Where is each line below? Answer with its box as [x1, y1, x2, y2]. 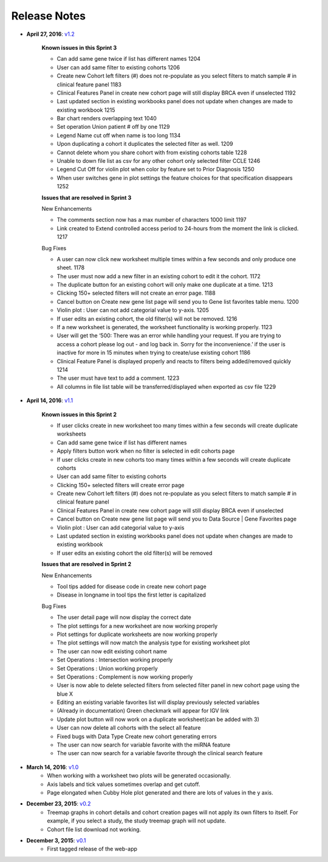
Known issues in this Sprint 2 [41, 411, 117, 418]
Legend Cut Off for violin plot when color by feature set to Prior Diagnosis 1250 [56, 166, 255, 173]
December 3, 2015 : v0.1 [26, 836, 86, 844]
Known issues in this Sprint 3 [41, 44, 117, 51]
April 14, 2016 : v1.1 [26, 397, 73, 404]
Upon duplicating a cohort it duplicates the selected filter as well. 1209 [56, 140, 233, 148]
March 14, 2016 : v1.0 [26, 763, 79, 771]
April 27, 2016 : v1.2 [26, 30, 75, 38]
